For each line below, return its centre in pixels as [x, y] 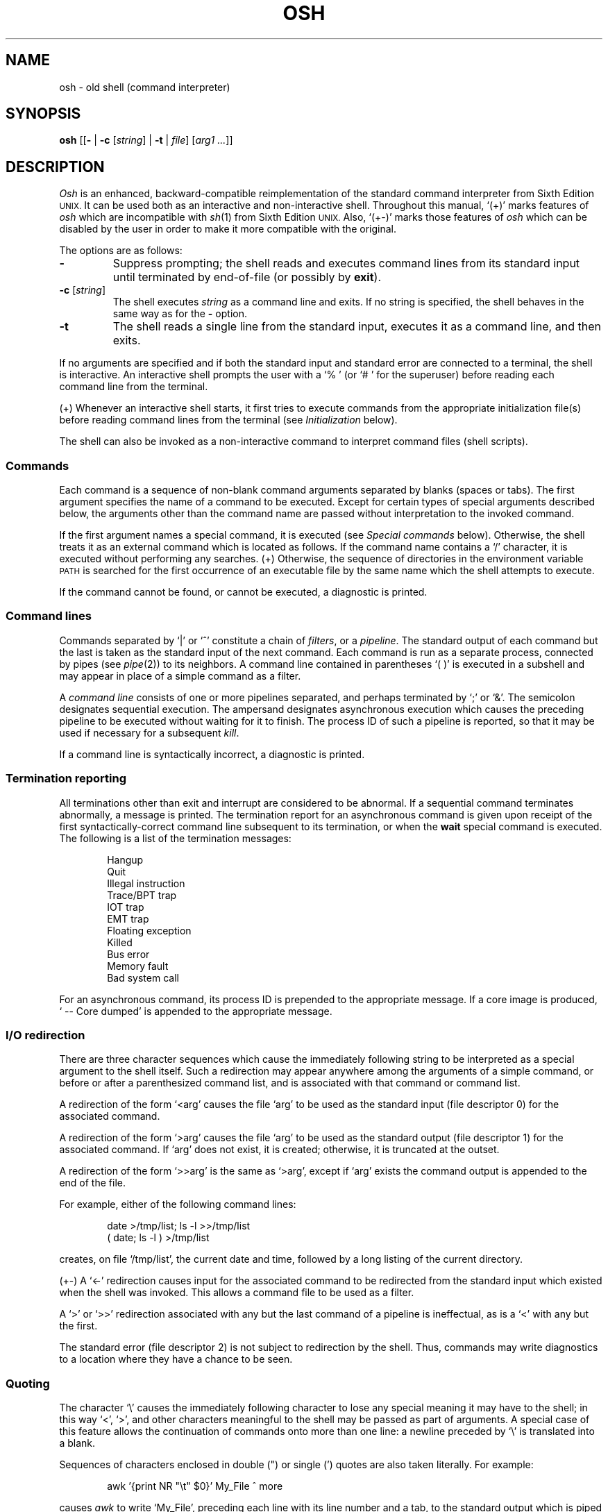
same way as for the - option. [180, 314]
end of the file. [92, 1183]
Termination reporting [66, 779]
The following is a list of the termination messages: [175, 838]
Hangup [125, 859]
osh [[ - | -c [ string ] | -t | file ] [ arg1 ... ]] [146, 140]
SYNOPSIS [43, 114]
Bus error [128, 954]
